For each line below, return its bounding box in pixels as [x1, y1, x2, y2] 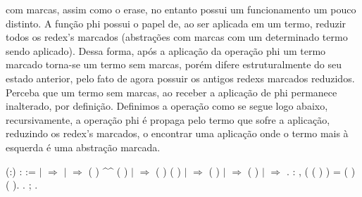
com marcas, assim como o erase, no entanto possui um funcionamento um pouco [6, 2, 356, 16]
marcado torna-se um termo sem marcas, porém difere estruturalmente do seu [6, 57, 342, 72]
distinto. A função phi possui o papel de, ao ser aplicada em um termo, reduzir [6, 15, 347, 30]
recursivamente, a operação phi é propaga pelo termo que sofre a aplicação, [6, 112, 330, 127]
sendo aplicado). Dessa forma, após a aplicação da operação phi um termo [6, 43, 326, 58]
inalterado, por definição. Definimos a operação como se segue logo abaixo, [6, 99, 328, 113]
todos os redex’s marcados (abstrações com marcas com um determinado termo [6, 30, 348, 44]
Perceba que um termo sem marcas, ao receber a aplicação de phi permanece [6, 84, 337, 99]
